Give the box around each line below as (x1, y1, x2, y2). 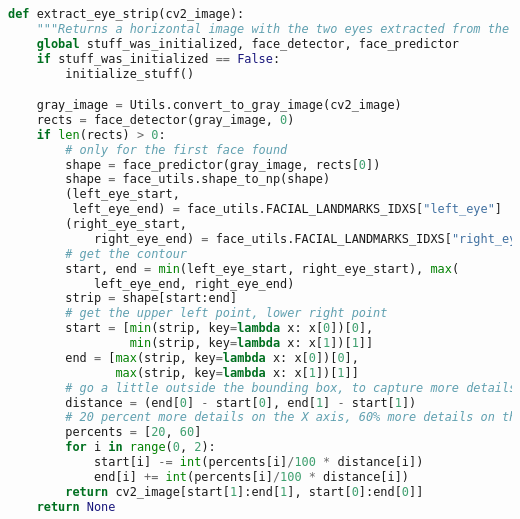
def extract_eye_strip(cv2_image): (8, 7, 245, 21)
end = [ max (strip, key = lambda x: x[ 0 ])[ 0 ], (65, 350, 359, 365)
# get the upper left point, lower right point (65, 306, 388, 321)
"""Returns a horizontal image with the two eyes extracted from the (36, 21, 510, 36)
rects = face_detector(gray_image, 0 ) (36, 112, 295, 127)
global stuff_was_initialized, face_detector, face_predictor (36, 36, 460, 51)
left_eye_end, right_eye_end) (93, 276, 295, 291)
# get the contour (65, 246, 187, 261)
